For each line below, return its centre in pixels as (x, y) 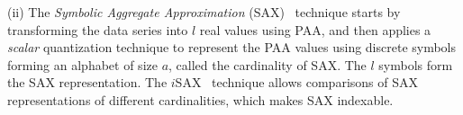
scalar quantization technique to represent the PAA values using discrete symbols (232, 47)
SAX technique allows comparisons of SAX (296, 82)
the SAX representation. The (87, 82)
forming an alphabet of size (82, 64)
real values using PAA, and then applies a (315, 29)
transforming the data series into (98, 29)
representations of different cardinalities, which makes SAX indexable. (200, 99)
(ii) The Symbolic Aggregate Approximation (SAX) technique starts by (204, 12)
